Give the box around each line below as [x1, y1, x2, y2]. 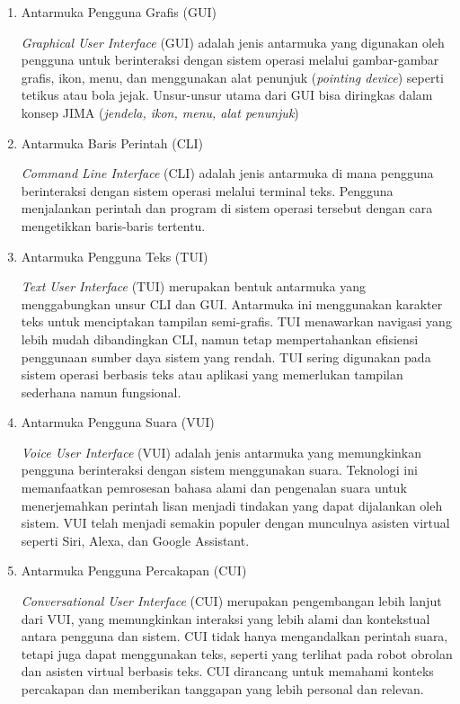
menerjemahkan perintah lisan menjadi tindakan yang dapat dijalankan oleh [21, 495, 443, 514]
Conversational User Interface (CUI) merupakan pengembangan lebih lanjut [21, 592, 442, 610]
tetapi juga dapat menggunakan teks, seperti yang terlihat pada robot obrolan [21, 644, 453, 663]
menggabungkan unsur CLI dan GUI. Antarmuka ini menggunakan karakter [21, 294, 443, 313]
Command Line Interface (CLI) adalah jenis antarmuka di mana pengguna [21, 164, 434, 183]
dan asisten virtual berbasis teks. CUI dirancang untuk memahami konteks [21, 662, 434, 681]
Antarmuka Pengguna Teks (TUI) [21, 246, 208, 265]
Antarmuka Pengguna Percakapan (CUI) [21, 561, 247, 580]
